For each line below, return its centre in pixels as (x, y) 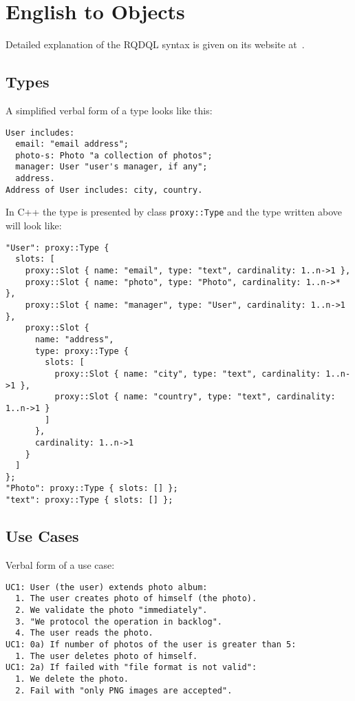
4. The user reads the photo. (84, 633)
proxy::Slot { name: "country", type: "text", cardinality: (195, 397)
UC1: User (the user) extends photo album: (107, 587)
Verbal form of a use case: (60, 565)
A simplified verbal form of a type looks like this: (109, 110)
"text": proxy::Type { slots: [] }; (89, 500)
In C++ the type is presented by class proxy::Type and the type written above (174, 212)
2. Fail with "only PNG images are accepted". (124, 690)
